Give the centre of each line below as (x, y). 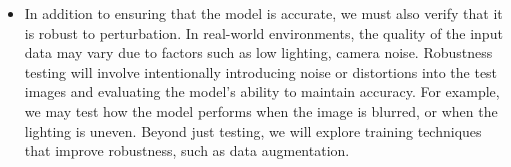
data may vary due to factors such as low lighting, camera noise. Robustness (258, 52)
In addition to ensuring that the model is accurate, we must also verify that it (263, 13)
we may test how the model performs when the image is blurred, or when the (261, 110)
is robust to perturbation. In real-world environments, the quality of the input (263, 32)
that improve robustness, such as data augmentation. (187, 150)
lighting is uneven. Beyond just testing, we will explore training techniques (253, 130)
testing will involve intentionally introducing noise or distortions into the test (261, 71)
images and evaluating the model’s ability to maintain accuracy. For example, (262, 91)
